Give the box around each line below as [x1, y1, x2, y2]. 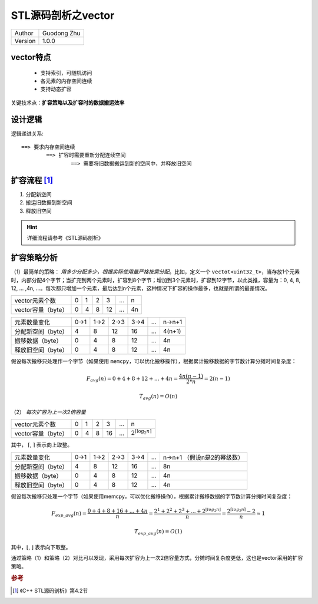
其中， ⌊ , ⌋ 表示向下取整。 [11, 543, 71, 550]
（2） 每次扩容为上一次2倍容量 [11, 408, 87, 415]
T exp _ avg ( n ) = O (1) [134, 528, 183, 536]
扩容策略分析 [11, 253, 58, 263]
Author [14, 29, 34, 37]
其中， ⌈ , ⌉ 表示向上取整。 [11, 441, 73, 448]
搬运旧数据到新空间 [25, 199, 72, 206]
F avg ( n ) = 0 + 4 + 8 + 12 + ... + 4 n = [86, 375, 178, 383]
